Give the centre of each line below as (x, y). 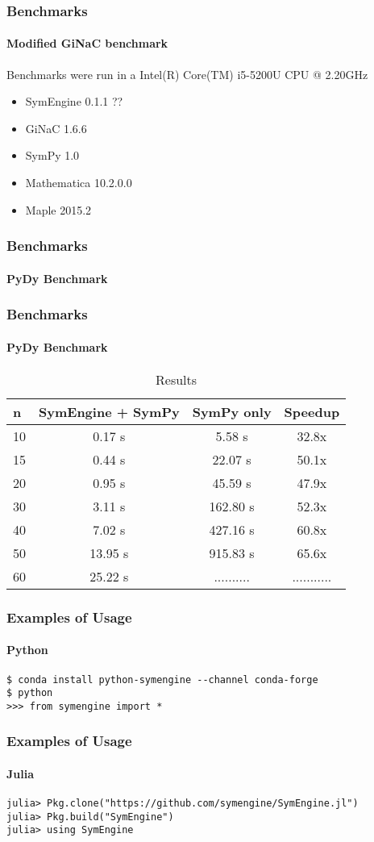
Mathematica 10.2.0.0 (79, 183)
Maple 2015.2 (58, 209)
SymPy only (232, 411)
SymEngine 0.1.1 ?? (74, 101)
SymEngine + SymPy (109, 411)
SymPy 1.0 (52, 155)
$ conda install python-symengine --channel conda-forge (162, 679)
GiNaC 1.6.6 (56, 128)
